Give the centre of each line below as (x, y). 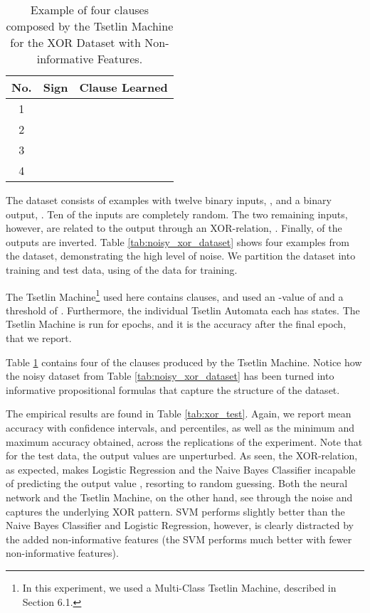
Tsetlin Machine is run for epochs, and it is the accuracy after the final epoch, (176, 324)
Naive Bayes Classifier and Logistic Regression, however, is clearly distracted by (180, 525)
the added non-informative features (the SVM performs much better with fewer (179, 539)
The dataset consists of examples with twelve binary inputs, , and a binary (169, 200)
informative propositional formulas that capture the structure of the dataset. (173, 389)
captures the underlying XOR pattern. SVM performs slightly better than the (175, 511)
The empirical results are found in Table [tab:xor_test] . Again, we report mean (179, 414)
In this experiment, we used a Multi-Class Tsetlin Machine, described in (179, 587)
